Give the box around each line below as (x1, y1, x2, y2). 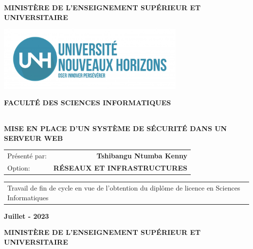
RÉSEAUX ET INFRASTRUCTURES (53, 163, 187, 173)
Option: (7, 163, 30, 173)
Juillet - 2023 (4, 211, 49, 221)
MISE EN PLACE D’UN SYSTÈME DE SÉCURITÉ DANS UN (4, 123, 227, 134)
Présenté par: (7, 151, 47, 161)
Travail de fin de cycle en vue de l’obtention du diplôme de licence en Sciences (7, 182, 240, 192)
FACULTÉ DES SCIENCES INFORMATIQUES (4, 97, 171, 108)
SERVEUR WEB (4, 133, 63, 143)
